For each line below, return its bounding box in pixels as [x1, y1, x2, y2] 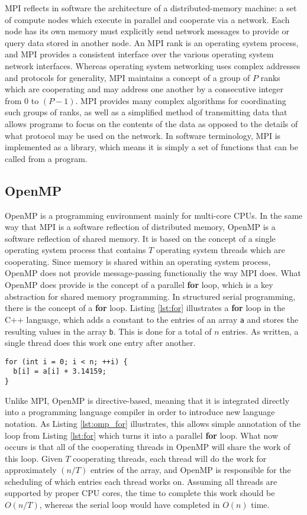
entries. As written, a [222, 325, 299, 337]
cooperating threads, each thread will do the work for [73, 452, 267, 464]
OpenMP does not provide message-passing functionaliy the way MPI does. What [5, 267, 302, 279]
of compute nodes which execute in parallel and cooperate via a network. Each [5, 13, 290, 25]
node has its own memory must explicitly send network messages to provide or [5, 25, 289, 37]
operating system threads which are [156, 244, 285, 256]
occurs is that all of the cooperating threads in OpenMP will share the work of [5, 440, 290, 453]
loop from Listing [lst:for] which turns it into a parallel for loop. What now [5, 429, 279, 441]
